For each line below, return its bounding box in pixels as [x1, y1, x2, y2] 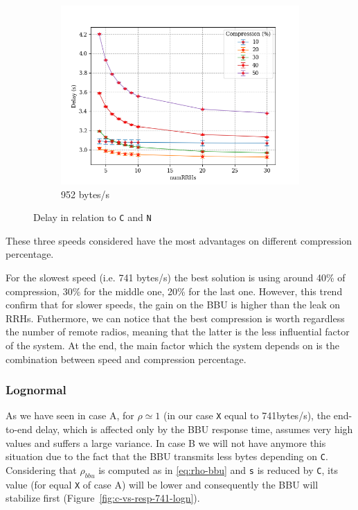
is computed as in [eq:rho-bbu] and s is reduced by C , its [98, 462, 338, 477]
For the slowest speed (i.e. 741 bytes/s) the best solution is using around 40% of [6, 270, 346, 285]
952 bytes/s [61, 186, 110, 201]
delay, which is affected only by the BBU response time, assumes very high [35, 422, 353, 437]
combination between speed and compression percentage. [6, 351, 247, 366]
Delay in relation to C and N [33, 210, 152, 225]
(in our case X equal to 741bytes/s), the [163, 408, 331, 423]
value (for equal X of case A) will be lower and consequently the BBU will [6, 477, 319, 491]
